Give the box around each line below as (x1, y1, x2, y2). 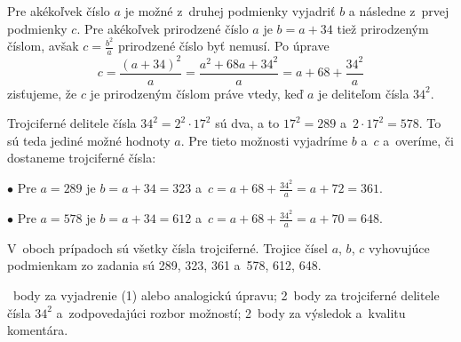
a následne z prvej (348, 2, 449, 20)
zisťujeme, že (7, 84, 77, 102)
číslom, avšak (7, 36, 79, 55)
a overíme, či (383, 131, 454, 149)
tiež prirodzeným (337, 19, 429, 37)
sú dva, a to (215, 114, 280, 132)
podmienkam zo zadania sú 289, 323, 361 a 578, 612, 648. (7, 256, 322, 274)
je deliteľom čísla (318, 84, 409, 102)
